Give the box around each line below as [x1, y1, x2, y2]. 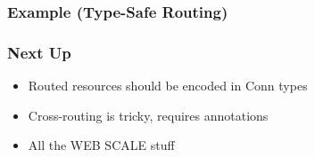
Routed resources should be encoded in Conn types [28, 76, 308, 95]
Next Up [7, 41, 71, 63]
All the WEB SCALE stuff [28, 136, 175, 154]
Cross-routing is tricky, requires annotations [28, 106, 269, 124]
